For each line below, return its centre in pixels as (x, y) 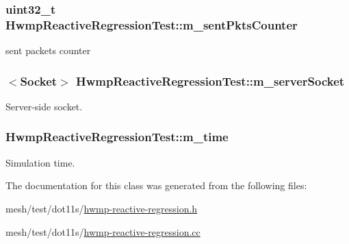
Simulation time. (40, 162)
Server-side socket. (44, 106)
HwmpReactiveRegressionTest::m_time (117, 137)
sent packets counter (48, 50)
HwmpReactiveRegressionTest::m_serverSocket (210, 81)
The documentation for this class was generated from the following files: (156, 185)
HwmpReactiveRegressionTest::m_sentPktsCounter (152, 24)
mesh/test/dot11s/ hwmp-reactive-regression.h (102, 208)
